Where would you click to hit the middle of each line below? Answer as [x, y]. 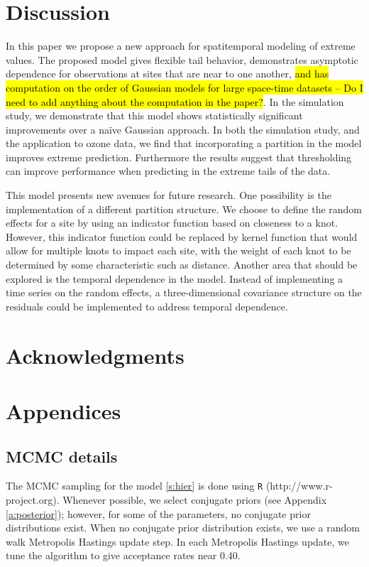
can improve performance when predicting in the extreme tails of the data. [168, 171]
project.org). [33, 500]
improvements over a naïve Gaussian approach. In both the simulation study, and [183, 129]
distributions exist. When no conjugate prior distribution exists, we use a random [183, 528]
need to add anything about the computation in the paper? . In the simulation [175, 101]
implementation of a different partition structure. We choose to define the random [184, 209]
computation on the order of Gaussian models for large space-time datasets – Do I [184, 87]
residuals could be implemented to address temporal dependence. [147, 306]
